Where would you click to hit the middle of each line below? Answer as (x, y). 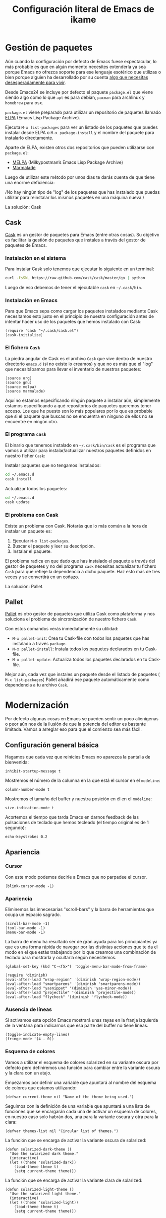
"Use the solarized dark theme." (44, 1153)
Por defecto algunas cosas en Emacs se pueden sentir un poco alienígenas (82, 719)
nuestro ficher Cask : (25, 456)
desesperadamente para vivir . (35, 82)
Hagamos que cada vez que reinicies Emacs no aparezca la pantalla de (78, 757)
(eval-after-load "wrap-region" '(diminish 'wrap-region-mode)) (73, 980)
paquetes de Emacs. (26, 245)
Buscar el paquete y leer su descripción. (54, 546)
